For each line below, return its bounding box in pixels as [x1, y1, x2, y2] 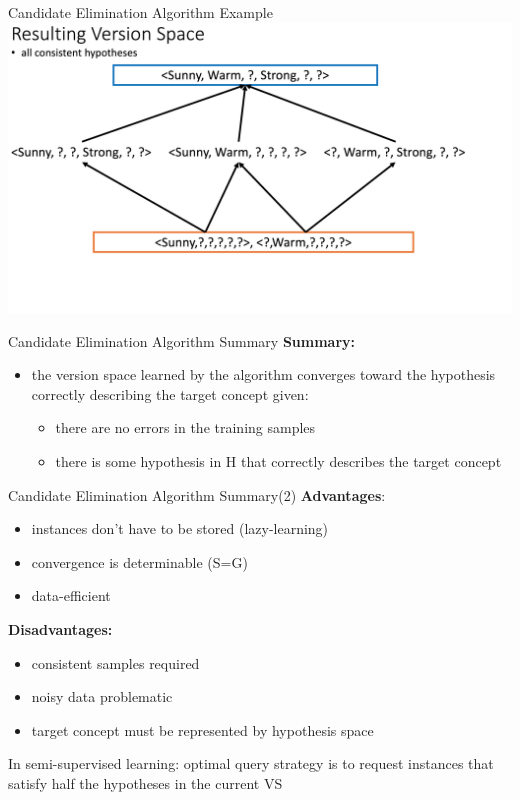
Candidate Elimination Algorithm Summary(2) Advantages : [8, 484, 386, 505]
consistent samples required [31, 652, 200, 673]
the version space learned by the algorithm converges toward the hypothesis [31, 364, 496, 385]
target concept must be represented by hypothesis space [31, 719, 374, 740]
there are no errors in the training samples [55, 417, 316, 438]
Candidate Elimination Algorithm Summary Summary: [8, 330, 356, 351]
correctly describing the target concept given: [31, 383, 309, 404]
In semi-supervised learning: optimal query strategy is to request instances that [8, 753, 494, 774]
